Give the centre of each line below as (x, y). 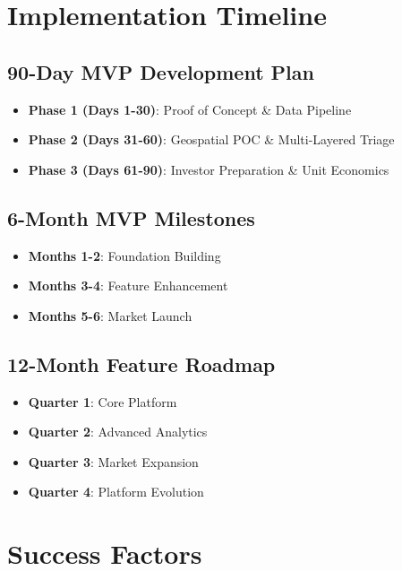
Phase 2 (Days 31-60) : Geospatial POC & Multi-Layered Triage (211, 139)
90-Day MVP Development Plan (161, 71)
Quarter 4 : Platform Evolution (116, 492)
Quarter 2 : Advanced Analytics (118, 432)
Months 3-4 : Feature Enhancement (128, 285)
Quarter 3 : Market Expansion (113, 461)
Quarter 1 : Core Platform (103, 401)
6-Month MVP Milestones (131, 217)
